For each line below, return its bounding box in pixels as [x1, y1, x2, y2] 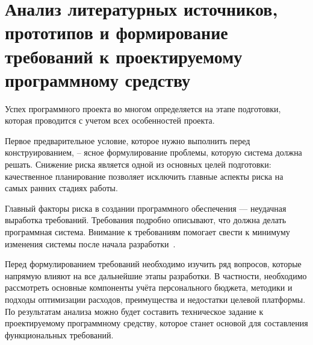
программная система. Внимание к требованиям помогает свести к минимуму [5, 226, 290, 238]
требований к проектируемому [5, 43, 243, 68]
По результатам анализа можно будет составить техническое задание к [5, 305, 264, 317]
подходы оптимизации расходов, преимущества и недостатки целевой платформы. [5, 293, 306, 305]
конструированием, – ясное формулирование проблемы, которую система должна [5, 146, 302, 159]
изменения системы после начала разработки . [5, 237, 176, 250]
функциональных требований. [5, 328, 114, 341]
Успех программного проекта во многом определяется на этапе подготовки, [5, 102, 281, 115]
